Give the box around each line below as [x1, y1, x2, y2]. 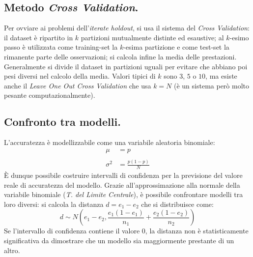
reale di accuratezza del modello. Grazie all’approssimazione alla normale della [4, 179, 240, 190]
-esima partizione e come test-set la [123, 42, 229, 52]
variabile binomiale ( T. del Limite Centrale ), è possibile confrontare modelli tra [4, 189, 243, 200]
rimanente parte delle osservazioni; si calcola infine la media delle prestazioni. [4, 51, 237, 61]
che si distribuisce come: [141, 199, 214, 209]
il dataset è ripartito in [4, 32, 73, 42]
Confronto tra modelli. [4, 114, 121, 129]
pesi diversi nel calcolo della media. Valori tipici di [4, 71, 156, 81]
